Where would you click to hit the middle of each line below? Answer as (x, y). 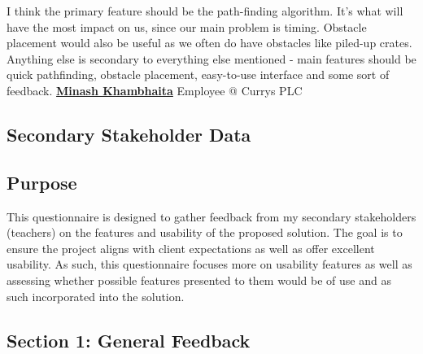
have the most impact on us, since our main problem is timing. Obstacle (187, 26)
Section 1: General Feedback (129, 340)
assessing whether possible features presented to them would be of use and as (199, 280)
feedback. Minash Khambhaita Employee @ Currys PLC (155, 90)
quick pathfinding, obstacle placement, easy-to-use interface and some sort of (198, 74)
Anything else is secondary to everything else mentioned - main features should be (211, 58)
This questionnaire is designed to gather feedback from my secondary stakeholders (211, 216)
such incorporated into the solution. (96, 296)
